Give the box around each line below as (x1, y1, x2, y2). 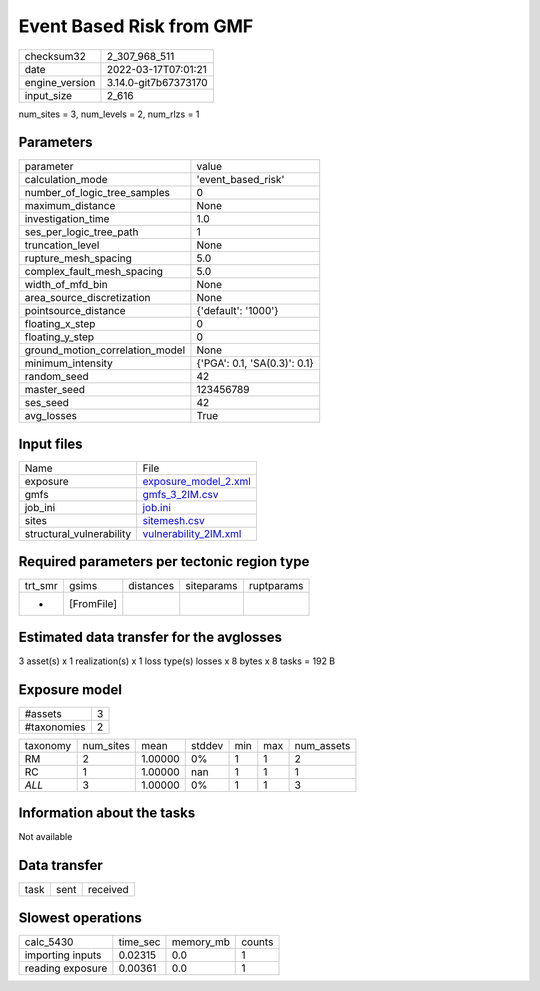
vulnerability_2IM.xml (142, 526, 242, 540)
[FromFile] (68, 597, 118, 611)
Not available (18, 831, 73, 843)
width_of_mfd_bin (24, 278, 109, 292)
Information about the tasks (18, 805, 196, 822)
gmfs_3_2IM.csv (142, 487, 219, 501)
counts (241, 935, 274, 949)
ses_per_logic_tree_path (24, 225, 139, 239)
